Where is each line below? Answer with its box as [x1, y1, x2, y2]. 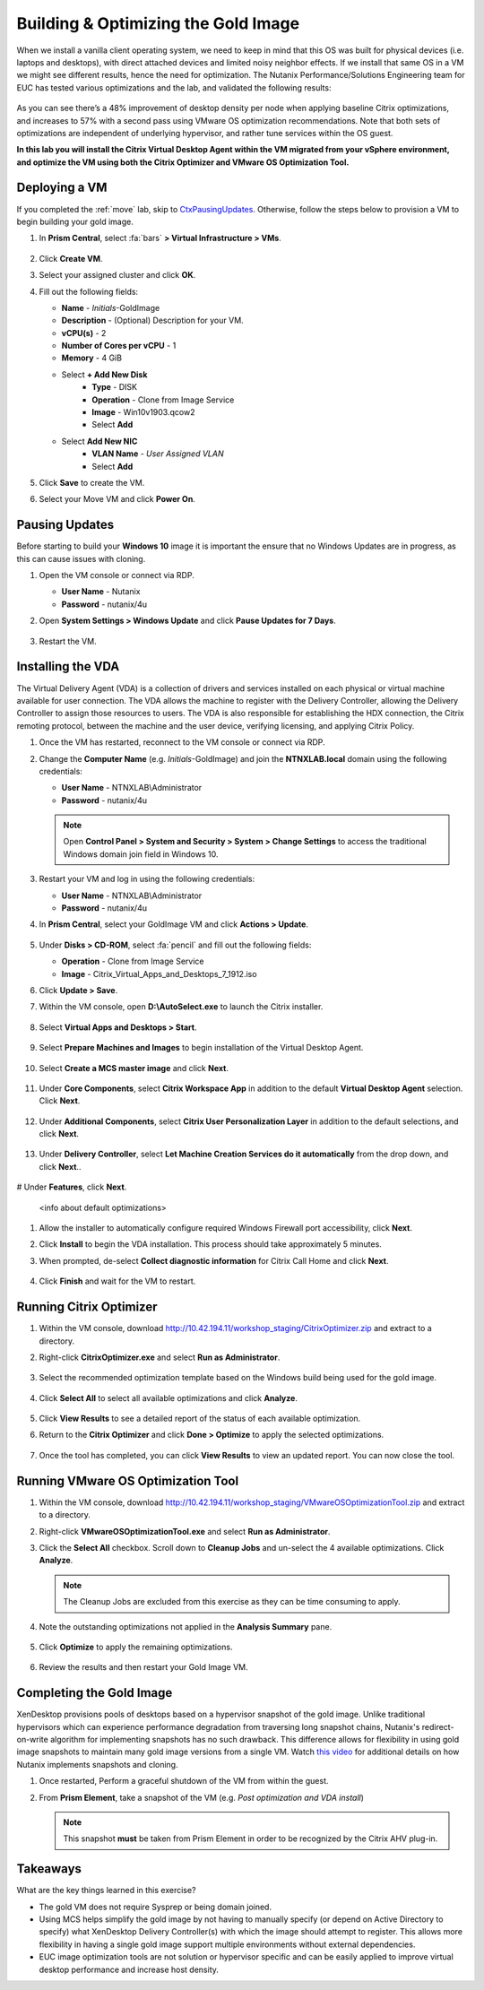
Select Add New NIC [61, 436, 138, 446]
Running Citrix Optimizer [16, 1300, 158, 1315]
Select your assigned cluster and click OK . [39, 270, 196, 281]
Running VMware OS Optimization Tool [16, 1473, 239, 1488]
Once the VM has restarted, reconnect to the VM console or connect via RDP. [39, 737, 326, 748]
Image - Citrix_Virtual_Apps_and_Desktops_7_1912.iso [61, 968, 257, 979]
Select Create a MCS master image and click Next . [39, 1062, 229, 1073]
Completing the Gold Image [16, 1685, 173, 1700]
